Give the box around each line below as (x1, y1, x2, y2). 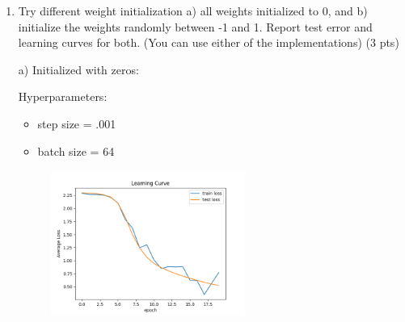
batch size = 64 (37, 142, 115, 159)
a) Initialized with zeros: (18, 61, 139, 77)
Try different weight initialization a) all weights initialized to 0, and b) (18, 2, 368, 19)
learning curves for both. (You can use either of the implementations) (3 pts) (18, 34, 399, 51)
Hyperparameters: (18, 88, 108, 105)
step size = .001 (37, 115, 116, 132)
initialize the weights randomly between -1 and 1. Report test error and (18, 18, 373, 35)
